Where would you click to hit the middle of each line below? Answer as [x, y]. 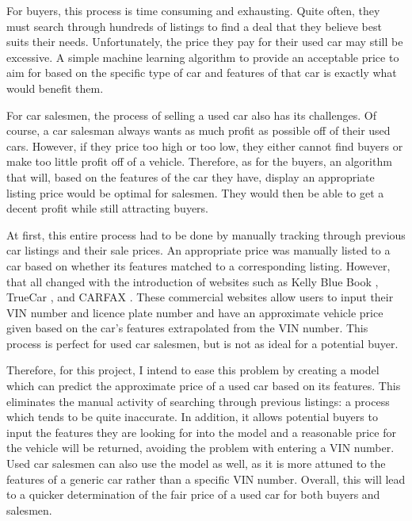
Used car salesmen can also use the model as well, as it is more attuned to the [196, 464]
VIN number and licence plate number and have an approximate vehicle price [195, 312]
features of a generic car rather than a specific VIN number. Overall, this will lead [206, 479]
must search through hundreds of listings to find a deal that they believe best [194, 26]
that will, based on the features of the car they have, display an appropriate [191, 176]
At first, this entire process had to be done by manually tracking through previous [206, 234]
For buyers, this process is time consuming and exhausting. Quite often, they [193, 10]
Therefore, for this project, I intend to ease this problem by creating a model [193, 370]
